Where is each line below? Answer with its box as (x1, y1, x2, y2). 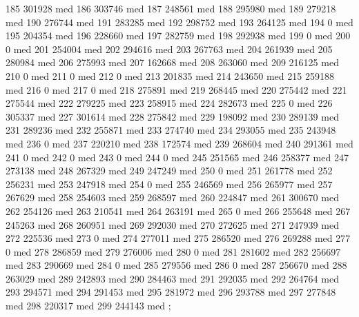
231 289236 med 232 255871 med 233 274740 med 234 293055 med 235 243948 (6, 123, 336, 137)
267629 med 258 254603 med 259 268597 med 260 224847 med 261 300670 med (6, 190, 339, 205)
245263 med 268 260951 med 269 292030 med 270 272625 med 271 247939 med (6, 217, 339, 232)
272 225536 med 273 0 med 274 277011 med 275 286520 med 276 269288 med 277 (6, 231, 351, 245)
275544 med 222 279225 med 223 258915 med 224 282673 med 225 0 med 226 (6, 96, 333, 110)
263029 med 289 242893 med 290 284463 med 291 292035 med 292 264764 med (6, 271, 339, 285)
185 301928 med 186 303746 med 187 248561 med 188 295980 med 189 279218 (6, 1, 336, 15)
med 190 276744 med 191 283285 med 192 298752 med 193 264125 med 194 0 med (6, 14, 353, 29)
